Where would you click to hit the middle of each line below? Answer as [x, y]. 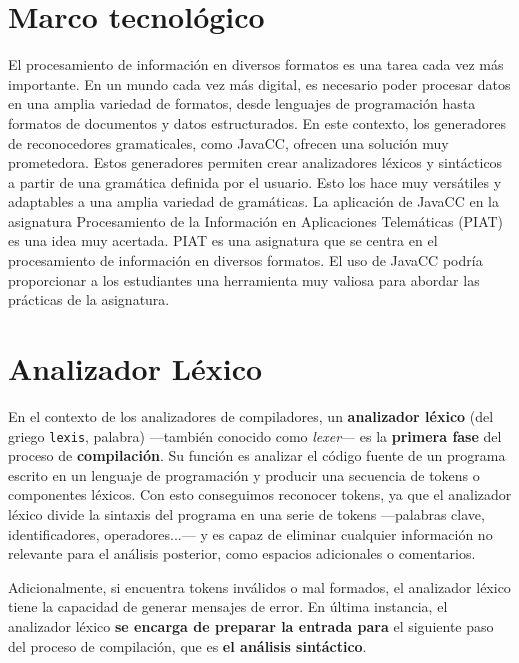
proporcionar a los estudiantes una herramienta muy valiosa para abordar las [244, 279]
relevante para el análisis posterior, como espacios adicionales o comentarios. [242, 553]
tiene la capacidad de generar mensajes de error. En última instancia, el [228, 606]
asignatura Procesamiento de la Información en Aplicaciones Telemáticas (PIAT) [256, 220]
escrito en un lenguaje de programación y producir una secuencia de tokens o [244, 474]
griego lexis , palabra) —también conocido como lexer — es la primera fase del [255, 435]
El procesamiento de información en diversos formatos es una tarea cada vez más [256, 64]
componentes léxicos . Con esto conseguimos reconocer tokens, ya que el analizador [260, 494]
